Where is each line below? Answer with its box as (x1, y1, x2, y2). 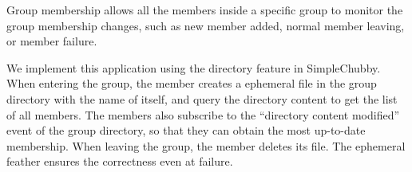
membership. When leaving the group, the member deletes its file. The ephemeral (6, 137, 406, 154)
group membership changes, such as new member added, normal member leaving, (6, 17, 405, 33)
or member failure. (6, 33, 97, 49)
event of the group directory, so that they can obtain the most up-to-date (6, 122, 366, 139)
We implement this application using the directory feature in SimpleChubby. (6, 59, 381, 76)
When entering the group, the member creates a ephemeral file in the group (6, 75, 377, 92)
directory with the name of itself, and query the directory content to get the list (6, 90, 398, 107)
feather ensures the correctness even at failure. (6, 153, 233, 170)
